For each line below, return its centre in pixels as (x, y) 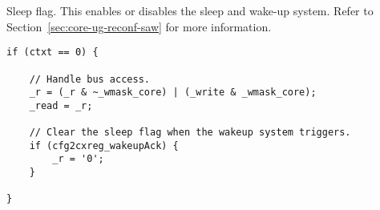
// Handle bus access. (89, 79)
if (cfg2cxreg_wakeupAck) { (104, 145)
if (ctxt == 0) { (53, 52)
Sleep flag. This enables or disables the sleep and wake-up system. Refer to (190, 10)
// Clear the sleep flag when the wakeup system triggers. (190, 133)
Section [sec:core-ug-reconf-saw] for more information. (139, 26)
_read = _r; (61, 105)
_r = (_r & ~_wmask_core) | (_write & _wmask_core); (173, 93)
